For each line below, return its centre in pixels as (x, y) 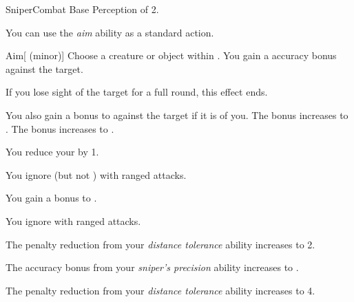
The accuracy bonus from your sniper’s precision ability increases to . (152, 267)
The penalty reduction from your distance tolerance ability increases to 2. (160, 244)
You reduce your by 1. (52, 152)
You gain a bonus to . (51, 198)
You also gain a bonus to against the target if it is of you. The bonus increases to (177, 115)
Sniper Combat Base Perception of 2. (82, 9)
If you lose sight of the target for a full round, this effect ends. (137, 92)
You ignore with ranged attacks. (73, 220)
